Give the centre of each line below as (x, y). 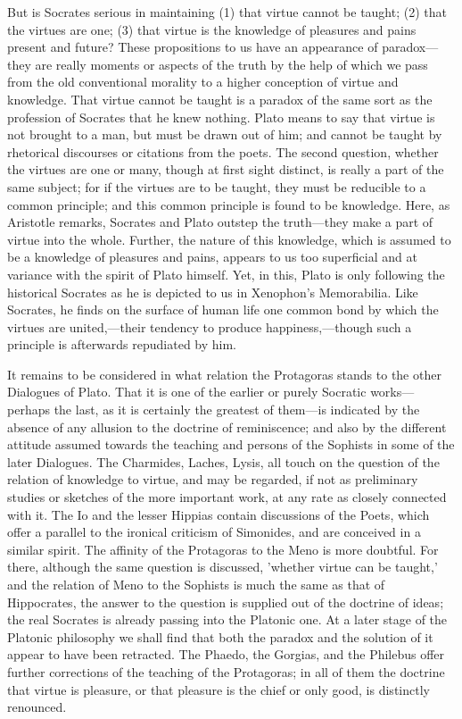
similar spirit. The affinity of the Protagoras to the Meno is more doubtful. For (223, 549)
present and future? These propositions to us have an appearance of (193, 47)
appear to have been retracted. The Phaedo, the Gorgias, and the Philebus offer (226, 654)
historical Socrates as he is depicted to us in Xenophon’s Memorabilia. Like (213, 292)
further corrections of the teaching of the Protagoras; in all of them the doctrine (226, 671)
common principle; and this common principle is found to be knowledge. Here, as (229, 204)
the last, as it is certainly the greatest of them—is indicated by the (237, 410)
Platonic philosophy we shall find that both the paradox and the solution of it (220, 636)
